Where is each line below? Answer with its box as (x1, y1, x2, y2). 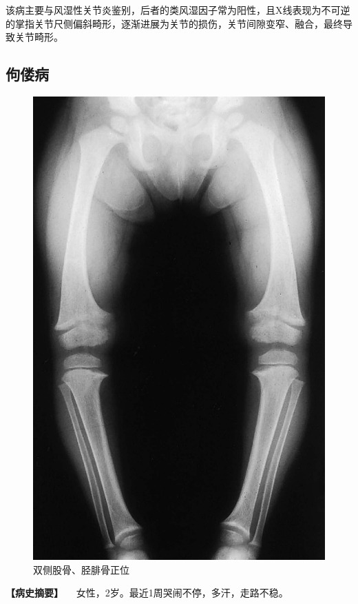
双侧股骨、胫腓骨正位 (33, 562, 129, 576)
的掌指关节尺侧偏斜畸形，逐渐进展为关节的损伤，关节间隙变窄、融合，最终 (6, 16, 343, 30)
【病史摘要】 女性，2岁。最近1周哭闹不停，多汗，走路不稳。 (6, 585, 288, 600)
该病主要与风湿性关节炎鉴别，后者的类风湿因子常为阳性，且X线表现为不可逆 (6, 3, 350, 17)
